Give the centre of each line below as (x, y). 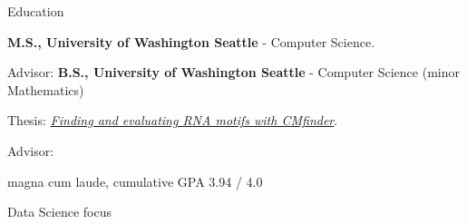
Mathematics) (46, 89)
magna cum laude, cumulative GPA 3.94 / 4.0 (135, 181)
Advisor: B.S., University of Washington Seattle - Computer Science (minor (233, 72)
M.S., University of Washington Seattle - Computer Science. (191, 41)
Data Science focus (59, 212)
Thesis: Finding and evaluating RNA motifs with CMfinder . (173, 120)
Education (36, 11)
